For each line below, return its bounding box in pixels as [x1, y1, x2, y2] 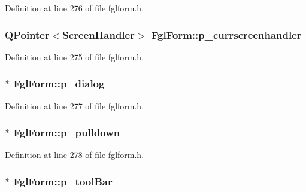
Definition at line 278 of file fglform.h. [5, 148, 144, 161]
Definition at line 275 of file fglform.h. [5, 50, 144, 63]
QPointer [5, 27, 50, 42]
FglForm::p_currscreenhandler [151, 27, 302, 42]
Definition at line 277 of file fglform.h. [5, 99, 144, 112]
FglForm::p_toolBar [13, 173, 113, 188]
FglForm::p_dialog [13, 76, 105, 91]
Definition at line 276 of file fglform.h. [5, 2, 144, 14]
